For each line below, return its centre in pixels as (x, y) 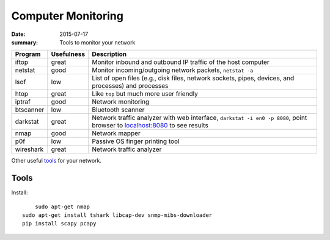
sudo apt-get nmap (62, 206)
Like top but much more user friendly (145, 94)
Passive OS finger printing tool (136, 141)
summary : (25, 42)
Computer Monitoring (67, 16)
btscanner (30, 110)
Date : (18, 34)
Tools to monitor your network (97, 42)
